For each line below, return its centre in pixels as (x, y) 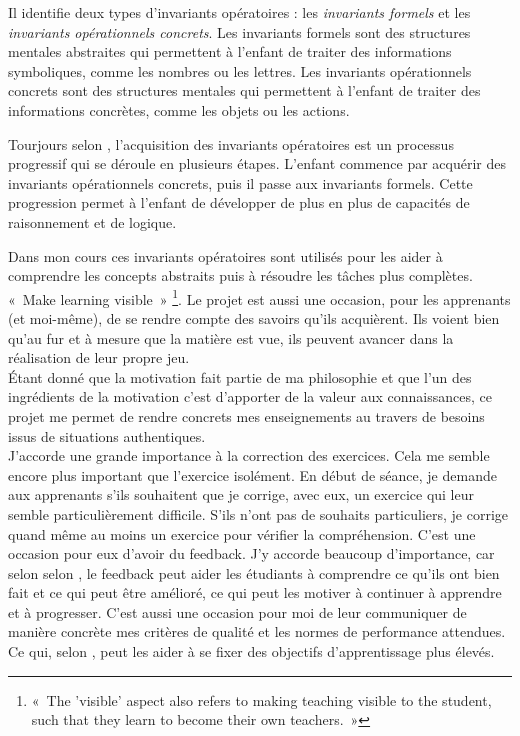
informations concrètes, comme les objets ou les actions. (179, 109)
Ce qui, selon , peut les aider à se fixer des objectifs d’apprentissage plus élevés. (251, 651)
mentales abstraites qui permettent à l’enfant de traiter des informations (230, 51)
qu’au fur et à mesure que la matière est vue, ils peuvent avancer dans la (231, 337)
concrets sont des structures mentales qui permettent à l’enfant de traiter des (244, 90)
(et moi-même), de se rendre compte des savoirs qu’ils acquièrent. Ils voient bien (254, 317)
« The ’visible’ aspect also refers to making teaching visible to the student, (261, 699)
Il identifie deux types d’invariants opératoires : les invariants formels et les (239, 12)
